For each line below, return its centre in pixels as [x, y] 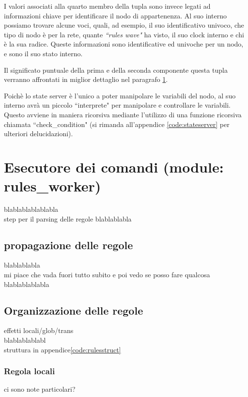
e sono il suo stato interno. [43, 53]
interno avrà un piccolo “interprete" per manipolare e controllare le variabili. [117, 105]
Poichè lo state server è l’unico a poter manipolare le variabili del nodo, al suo [120, 95]
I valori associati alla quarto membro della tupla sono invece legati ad [107, 6]
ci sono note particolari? [40, 389]
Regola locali [30, 371]
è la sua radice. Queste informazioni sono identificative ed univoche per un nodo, [124, 44]
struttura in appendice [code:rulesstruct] [62, 349]
